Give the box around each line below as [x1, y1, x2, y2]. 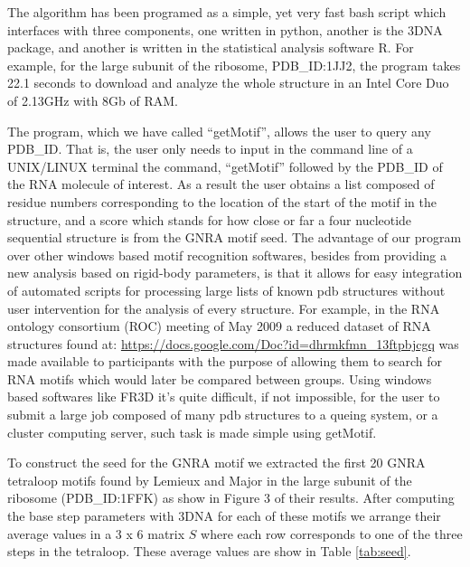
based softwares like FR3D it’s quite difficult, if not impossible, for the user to [7, 387, 440, 406]
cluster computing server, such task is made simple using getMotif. [7, 422, 377, 441]
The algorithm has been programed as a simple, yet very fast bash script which [7, 3, 446, 21]
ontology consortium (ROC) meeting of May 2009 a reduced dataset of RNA [7, 317, 431, 335]
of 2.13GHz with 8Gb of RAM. [7, 90, 179, 109]
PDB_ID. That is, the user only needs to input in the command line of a [7, 139, 413, 158]
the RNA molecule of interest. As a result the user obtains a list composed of [7, 175, 435, 194]
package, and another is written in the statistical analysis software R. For [7, 38, 414, 57]
